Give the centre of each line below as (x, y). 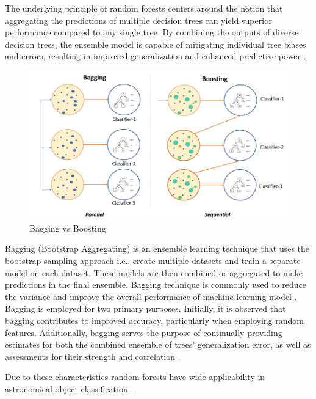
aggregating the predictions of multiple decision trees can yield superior (138, 20)
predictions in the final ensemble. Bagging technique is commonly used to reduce (156, 284)
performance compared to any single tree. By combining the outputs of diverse (152, 32)
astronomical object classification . (69, 388)
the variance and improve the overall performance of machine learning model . (151, 296)
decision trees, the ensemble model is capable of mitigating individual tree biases (156, 44)
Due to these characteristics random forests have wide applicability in (135, 377)
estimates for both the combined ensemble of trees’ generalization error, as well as (158, 344)
